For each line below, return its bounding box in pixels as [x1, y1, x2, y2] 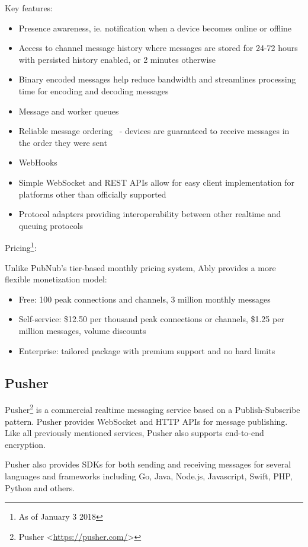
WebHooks [18, 156, 57, 168]
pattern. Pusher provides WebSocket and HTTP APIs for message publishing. [5, 415, 288, 427]
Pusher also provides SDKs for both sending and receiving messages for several [5, 458, 291, 470]
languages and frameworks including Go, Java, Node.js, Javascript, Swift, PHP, [5, 469, 293, 482]
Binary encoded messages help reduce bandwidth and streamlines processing [18, 73, 296, 85]
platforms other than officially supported [18, 187, 166, 200]
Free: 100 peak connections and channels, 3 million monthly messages [18, 292, 271, 305]
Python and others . [5, 481, 75, 494]
